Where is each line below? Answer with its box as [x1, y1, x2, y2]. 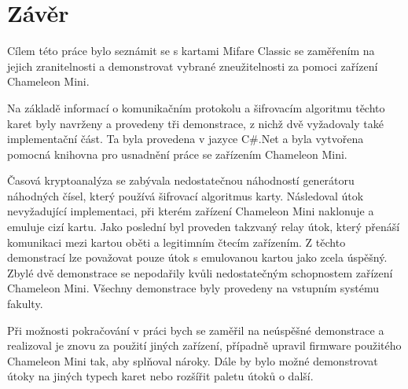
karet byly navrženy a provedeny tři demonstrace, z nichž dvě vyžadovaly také [7, 115, 384, 131]
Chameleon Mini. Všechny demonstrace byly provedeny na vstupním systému [7, 280, 379, 296]
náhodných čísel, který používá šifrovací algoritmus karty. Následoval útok [7, 187, 364, 204]
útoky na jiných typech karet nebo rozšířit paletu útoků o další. [7, 368, 314, 384]
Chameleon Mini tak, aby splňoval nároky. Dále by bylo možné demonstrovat [7, 352, 378, 369]
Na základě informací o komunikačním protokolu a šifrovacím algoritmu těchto [7, 99, 385, 116]
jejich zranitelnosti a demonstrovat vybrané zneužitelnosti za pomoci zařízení [7, 57, 378, 74]
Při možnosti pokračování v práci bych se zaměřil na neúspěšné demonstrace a [7, 321, 384, 338]
